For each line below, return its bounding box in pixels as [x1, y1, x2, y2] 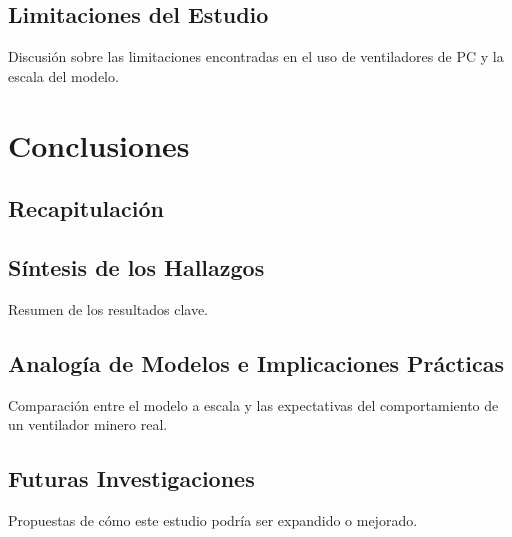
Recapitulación [8, 193, 164, 224]
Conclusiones [8, 124, 190, 165]
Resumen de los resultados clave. [8, 298, 209, 319]
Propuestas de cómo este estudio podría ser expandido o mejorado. [8, 509, 418, 530]
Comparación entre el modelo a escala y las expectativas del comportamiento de [8, 394, 499, 415]
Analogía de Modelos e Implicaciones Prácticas [8, 347, 505, 378]
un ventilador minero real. [8, 414, 168, 435]
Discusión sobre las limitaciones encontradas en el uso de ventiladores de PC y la [8, 46, 504, 67]
